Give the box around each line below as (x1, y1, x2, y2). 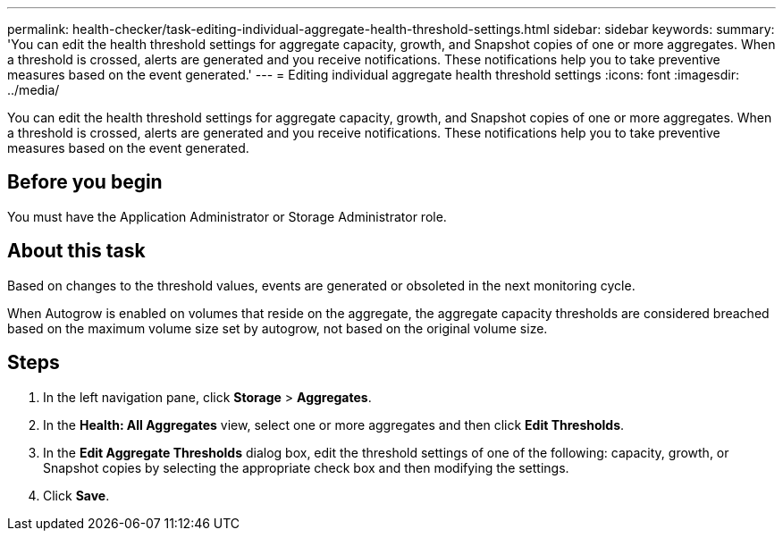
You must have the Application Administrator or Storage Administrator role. (7, 208, 447, 224)
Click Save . (43, 487, 110, 503)
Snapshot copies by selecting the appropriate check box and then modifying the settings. (43, 459, 569, 475)
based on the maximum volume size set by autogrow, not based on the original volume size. (7, 320, 548, 336)
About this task (7, 240, 146, 263)
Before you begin (7, 171, 163, 194)
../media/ (7, 82, 60, 97)
